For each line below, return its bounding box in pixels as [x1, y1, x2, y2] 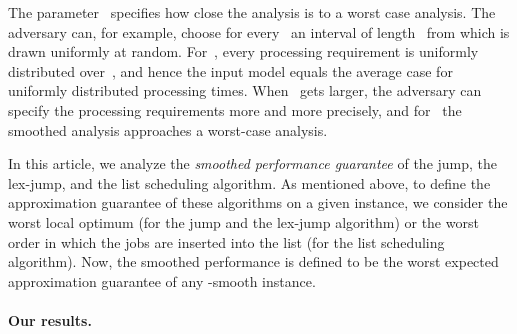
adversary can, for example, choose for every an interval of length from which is [8, 21, 510, 42]
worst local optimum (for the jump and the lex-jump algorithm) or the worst [8, 211, 479, 232]
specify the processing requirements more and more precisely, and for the [8, 99, 462, 120]
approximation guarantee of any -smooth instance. [8, 270, 316, 291]
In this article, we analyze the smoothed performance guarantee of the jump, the [8, 153, 498, 174]
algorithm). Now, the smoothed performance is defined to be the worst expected [8, 251, 499, 272]
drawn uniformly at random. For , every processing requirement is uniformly [8, 41, 479, 62]
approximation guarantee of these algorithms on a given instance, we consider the [8, 192, 508, 213]
